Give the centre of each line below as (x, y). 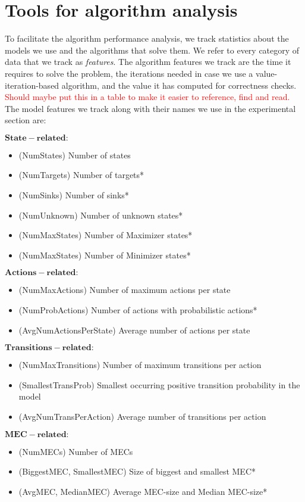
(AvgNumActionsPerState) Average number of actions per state (134, 330)
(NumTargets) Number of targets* (81, 175)
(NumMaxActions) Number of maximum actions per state (125, 290)
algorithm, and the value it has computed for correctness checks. (179, 85)
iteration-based (32, 85)
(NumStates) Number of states (75, 155)
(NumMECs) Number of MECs (76, 451)
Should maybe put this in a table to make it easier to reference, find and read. (147, 97)
